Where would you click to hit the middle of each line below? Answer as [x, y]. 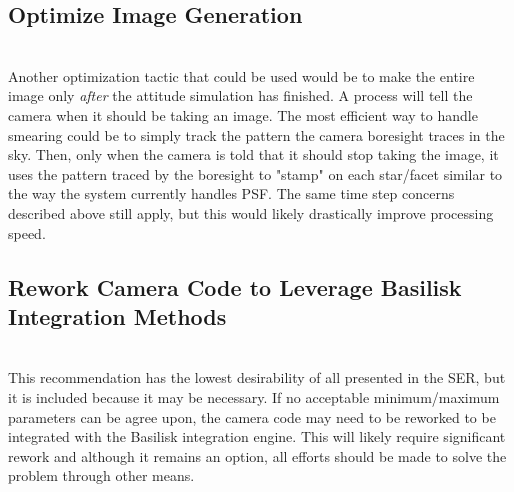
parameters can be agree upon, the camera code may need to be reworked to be [252, 416]
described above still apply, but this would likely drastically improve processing [251, 212]
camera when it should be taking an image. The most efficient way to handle [243, 114]
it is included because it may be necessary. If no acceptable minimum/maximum [254, 396]
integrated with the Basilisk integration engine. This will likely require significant [257, 436]
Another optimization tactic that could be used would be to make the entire [241, 75]
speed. [27, 232]
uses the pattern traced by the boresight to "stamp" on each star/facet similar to [255, 173]
